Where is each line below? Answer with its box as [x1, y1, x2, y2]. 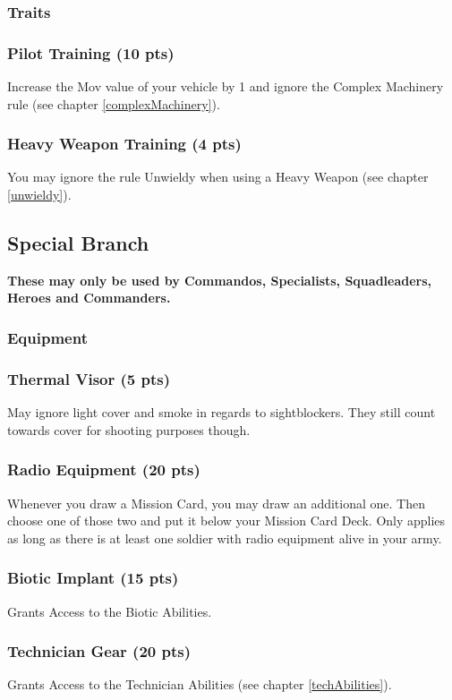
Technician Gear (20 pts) [7, 640, 192, 662]
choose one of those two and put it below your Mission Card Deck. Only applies [7, 511, 446, 530]
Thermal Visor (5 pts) [7, 367, 170, 389]
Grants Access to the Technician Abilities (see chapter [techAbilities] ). [7, 675, 392, 694]
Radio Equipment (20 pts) [7, 458, 200, 481]
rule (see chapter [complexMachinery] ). [7, 94, 220, 113]
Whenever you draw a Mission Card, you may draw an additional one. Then [7, 493, 425, 512]
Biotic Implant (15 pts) [7, 567, 179, 589]
